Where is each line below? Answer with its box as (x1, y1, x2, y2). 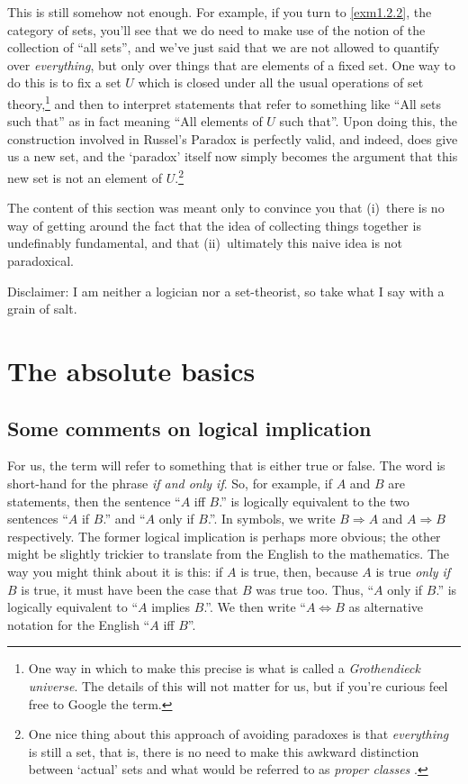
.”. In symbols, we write (207, 509, 336, 528)
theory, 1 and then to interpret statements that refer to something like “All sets (7, 91, 442, 113)
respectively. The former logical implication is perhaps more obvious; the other (7, 526, 441, 545)
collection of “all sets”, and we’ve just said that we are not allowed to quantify (7, 38, 440, 57)
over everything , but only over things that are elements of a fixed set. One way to (7, 55, 455, 74)
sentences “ (7, 509, 68, 528)
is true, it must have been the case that (21, 579, 238, 598)
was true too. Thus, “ (256, 579, 374, 598)
